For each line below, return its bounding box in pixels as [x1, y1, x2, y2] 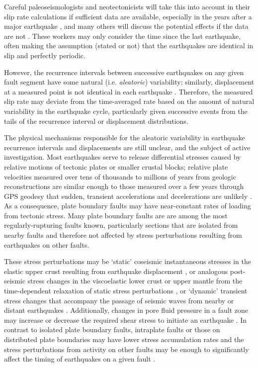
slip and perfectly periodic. [4, 50, 86, 60]
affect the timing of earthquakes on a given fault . [4, 354, 156, 364]
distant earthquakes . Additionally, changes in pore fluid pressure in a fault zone [4, 305, 248, 315]
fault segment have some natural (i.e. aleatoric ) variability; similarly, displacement [4, 77, 255, 87]
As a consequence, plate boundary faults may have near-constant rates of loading [4, 200, 251, 211]
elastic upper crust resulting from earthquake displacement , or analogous [4, 266, 228, 276]
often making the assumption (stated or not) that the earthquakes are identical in [4, 40, 254, 51]
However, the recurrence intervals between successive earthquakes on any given [4, 67, 244, 77]
